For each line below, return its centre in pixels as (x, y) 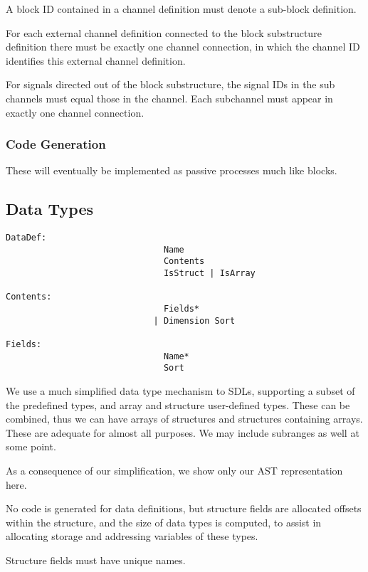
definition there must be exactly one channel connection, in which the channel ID (183, 47)
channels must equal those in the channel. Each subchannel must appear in (169, 98)
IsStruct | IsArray (209, 274)
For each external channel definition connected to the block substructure (164, 32)
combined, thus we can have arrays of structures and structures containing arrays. (184, 419)
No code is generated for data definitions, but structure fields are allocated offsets (184, 508)
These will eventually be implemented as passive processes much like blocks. (172, 170)
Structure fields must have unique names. (96, 560)
